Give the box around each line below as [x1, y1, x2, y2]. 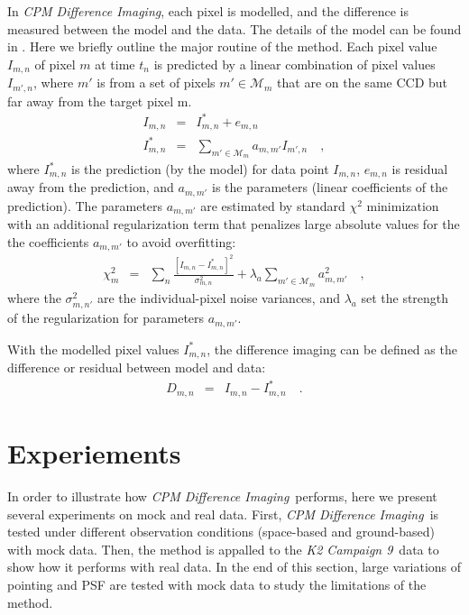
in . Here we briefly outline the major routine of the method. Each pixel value [7, 37, 437, 56]
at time [95, 54, 135, 73]
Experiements [7, 435, 181, 472]
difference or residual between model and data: [7, 358, 266, 377]
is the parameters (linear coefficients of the [211, 178, 448, 197]
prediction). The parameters [7, 196, 163, 215]
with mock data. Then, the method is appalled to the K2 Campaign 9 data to [7, 539, 439, 558]
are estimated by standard [200, 196, 345, 215]
